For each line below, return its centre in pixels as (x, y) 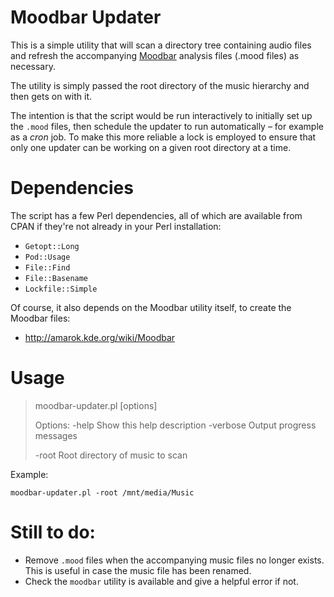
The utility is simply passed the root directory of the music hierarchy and (160, 85)
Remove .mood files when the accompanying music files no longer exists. (174, 560)
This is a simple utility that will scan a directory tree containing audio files (161, 45)
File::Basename (56, 278)
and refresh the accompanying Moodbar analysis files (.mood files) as (155, 55)
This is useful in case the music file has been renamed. (138, 570)
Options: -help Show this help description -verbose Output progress (175, 425)
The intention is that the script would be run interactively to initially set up (161, 115)
